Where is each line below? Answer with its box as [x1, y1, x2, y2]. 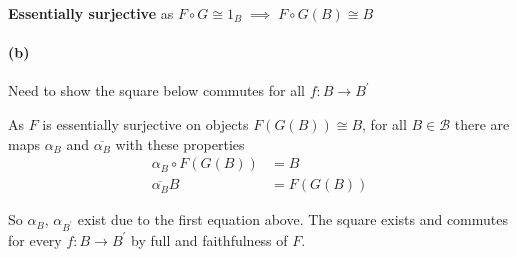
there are [454, 113, 510, 134]
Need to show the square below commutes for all [8, 80, 305, 101]
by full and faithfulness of [131, 229, 288, 250]
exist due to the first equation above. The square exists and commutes [77, 209, 509, 230]
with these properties [115, 133, 245, 154]
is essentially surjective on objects [42, 113, 249, 134]
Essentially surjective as [8, 3, 174, 23]
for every [8, 229, 62, 250]
